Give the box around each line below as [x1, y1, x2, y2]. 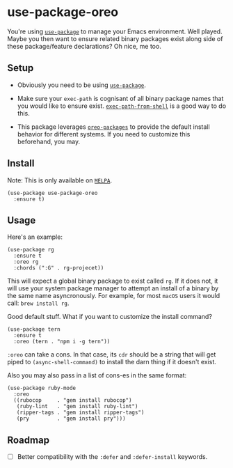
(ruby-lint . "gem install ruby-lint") [16, 403, 138, 410]
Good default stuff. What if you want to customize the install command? [7, 313, 212, 321]
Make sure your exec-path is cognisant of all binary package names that [17, 94, 224, 102]
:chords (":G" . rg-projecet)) [13, 265, 104, 272]
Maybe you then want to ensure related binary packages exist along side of [7, 34, 223, 42]
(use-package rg [7, 247, 54, 253]
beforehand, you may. [17, 137, 81, 146]
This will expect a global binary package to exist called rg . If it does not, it [7, 276, 218, 286]
